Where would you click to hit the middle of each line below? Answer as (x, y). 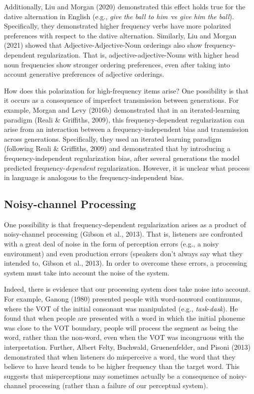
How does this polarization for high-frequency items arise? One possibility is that (126, 90)
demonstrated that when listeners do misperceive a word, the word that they (120, 356)
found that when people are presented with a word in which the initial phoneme (125, 318)
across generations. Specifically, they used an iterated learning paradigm (113, 138)
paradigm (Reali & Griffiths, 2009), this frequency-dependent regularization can (124, 119)
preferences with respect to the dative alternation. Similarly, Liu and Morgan (120, 35)
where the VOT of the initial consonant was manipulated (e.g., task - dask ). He (121, 308)
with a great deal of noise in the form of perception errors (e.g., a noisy (111, 244)
